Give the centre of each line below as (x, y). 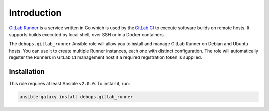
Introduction (35, 13)
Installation (27, 72)
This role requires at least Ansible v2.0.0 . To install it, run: (69, 84)
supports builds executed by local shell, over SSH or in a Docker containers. (87, 34)
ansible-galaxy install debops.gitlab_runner (76, 97)
